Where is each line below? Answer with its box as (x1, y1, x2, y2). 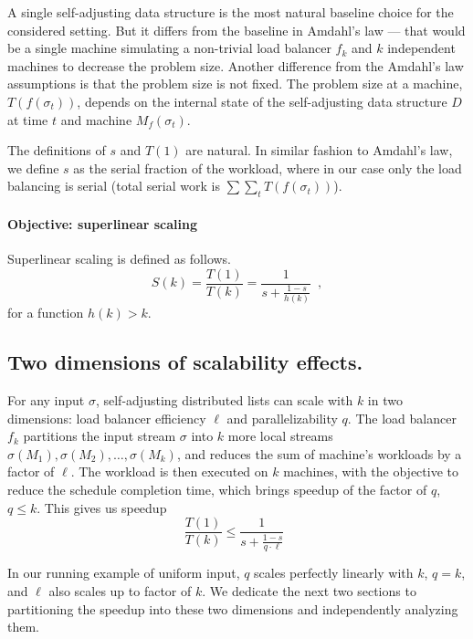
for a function (7, 303, 84, 322)
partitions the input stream (23, 426, 176, 445)
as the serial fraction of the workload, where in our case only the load (73, 158, 462, 177)
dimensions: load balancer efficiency (7, 408, 206, 427)
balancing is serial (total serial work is (7, 176, 220, 195)
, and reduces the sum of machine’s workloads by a (176, 444, 462, 463)
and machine (60, 110, 132, 129)
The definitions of (7, 141, 106, 160)
